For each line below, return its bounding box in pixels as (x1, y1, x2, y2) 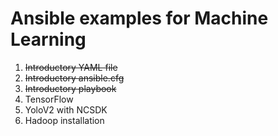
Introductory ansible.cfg (24, 72, 125, 84)
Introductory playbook (24, 82, 117, 94)
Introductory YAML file (24, 61, 118, 73)
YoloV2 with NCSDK (24, 103, 108, 116)
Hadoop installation (24, 114, 105, 126)
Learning (10, 28, 87, 51)
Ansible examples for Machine (10, 7, 269, 30)
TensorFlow (24, 93, 74, 105)
